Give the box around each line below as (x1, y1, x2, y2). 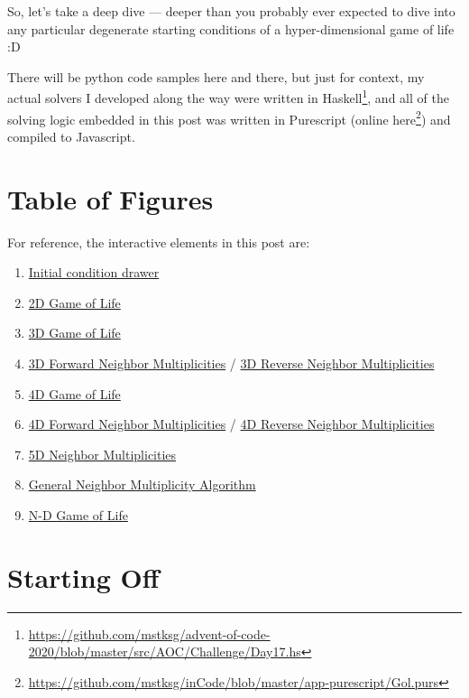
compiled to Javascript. (7, 126, 135, 145)
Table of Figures (7, 180, 214, 217)
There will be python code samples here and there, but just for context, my (7, 67, 425, 86)
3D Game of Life (28, 323, 121, 342)
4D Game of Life (28, 384, 121, 403)
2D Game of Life (28, 293, 121, 312)
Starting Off (7, 558, 160, 595)
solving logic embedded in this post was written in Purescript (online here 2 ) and (7, 107, 451, 128)
